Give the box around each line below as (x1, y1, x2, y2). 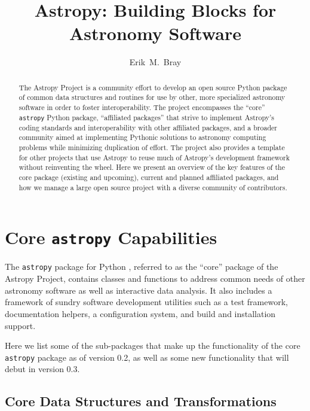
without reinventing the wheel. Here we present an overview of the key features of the (19, 162, 285, 172)
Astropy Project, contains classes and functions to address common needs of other (5, 272, 305, 285)
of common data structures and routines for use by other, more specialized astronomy (19, 92, 286, 102)
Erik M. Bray (129, 56, 182, 68)
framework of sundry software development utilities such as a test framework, (5, 296, 288, 308)
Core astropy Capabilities (5, 225, 217, 249)
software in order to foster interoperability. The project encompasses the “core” (19, 102, 265, 112)
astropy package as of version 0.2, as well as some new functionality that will (5, 351, 289, 363)
